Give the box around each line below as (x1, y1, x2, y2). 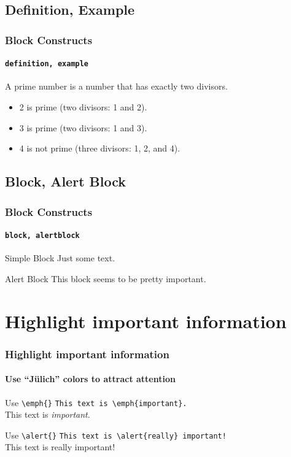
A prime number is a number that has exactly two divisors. (5, 80, 228, 93)
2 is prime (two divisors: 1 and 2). (19, 101, 147, 113)
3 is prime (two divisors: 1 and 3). (19, 121, 147, 134)
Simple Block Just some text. (5, 252, 115, 264)
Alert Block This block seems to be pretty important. (5, 272, 206, 285)
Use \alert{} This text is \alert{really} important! (5, 428, 227, 441)
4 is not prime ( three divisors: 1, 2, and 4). (19, 142, 180, 155)
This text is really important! (5, 440, 115, 453)
